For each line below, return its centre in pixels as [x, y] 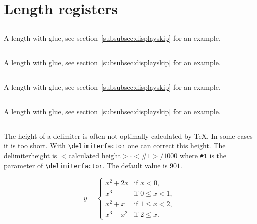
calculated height [95, 156]
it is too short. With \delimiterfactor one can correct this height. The [115, 146]
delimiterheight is [31, 155]
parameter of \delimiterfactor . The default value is [86, 165]
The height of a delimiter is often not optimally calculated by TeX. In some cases [128, 136]
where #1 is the [203, 155]
